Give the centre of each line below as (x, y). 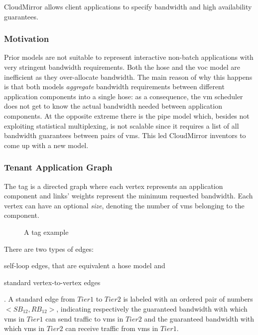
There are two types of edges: (49, 249)
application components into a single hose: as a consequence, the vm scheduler (124, 96)
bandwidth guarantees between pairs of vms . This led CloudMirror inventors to (125, 135)
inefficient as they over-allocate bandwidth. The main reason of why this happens (128, 77)
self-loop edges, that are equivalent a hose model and (85, 265)
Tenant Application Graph (58, 167)
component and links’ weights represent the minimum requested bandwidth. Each (129, 196)
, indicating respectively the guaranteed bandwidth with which (152, 308)
